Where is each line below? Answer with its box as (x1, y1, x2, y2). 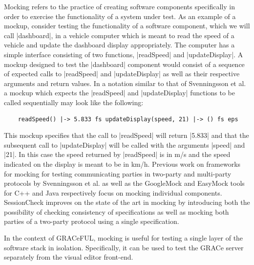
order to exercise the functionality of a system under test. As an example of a (4, 11, 236, 21)
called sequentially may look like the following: (4, 97, 144, 107)
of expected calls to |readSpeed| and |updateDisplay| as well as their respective (4, 68, 240, 79)
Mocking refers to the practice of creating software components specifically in (4, 1, 235, 11)
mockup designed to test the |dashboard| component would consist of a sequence (4, 59, 245, 69)
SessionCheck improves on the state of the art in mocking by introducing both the (4, 197, 250, 207)
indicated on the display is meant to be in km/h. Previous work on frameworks (4, 158, 241, 169)
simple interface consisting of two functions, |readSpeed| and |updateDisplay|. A (4, 49, 243, 59)
